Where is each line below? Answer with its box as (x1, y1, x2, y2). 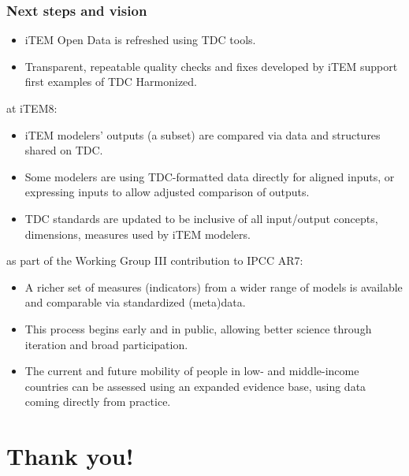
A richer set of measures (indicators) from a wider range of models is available (24, 278, 403, 295)
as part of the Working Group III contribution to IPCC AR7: (6, 252, 303, 269)
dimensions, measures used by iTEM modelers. (24, 225, 251, 242)
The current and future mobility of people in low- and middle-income (24, 363, 359, 379)
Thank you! (6, 440, 134, 472)
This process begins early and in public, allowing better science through (24, 320, 372, 337)
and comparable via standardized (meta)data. (24, 294, 246, 311)
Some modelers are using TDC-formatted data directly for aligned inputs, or (24, 168, 395, 184)
